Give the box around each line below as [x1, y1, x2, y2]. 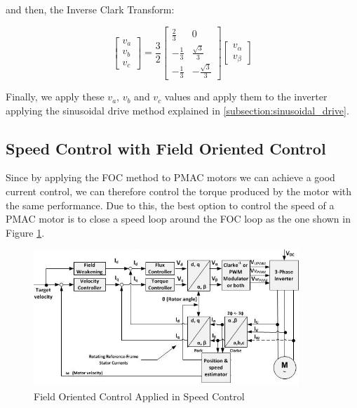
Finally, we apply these [6, 89, 105, 104]
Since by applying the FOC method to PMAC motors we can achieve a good [6, 170, 335, 185]
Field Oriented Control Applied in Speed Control [34, 389, 245, 404]
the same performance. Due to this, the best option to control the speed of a [6, 197, 335, 212]
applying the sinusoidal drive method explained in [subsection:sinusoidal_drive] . [6, 103, 349, 117]
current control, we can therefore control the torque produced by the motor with [6, 184, 352, 199]
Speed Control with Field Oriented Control [6, 137, 326, 159]
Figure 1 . [6, 225, 45, 239]
